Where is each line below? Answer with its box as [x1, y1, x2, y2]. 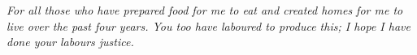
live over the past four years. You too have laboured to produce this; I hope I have [7, 17, 410, 34]
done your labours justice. [7, 33, 134, 50]
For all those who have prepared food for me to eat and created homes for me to [7, 2, 403, 18]
